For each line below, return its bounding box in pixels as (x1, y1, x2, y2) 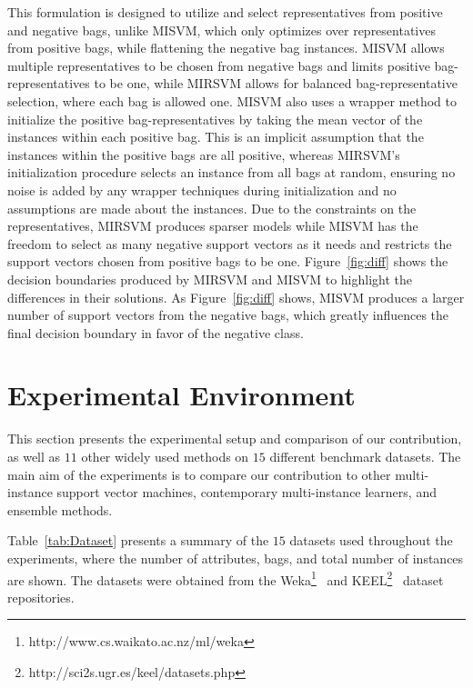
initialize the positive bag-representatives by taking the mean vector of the (7, 109, 423, 128)
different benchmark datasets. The (269, 447, 461, 465)
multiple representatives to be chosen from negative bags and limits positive (7, 55, 430, 75)
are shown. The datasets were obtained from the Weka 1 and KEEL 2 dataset (7, 567, 444, 589)
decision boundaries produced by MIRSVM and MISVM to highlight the (7, 269, 413, 288)
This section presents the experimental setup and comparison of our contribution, (7, 429, 462, 448)
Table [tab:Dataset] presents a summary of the (7, 531, 269, 550)
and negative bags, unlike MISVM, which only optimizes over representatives (7, 20, 436, 39)
